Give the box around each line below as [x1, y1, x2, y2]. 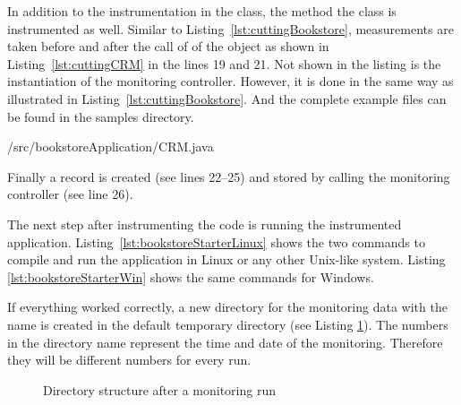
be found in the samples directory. [7, 107, 194, 125]
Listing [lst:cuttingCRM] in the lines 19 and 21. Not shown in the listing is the [7, 54, 441, 73]
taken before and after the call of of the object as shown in [7, 37, 329, 56]
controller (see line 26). [7, 185, 133, 203]
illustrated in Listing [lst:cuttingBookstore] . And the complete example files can [7, 89, 447, 108]
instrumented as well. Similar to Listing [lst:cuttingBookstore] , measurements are [7, 19, 454, 38]
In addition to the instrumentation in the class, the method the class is [7, 2, 397, 20]
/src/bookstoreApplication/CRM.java [7, 137, 214, 156]
